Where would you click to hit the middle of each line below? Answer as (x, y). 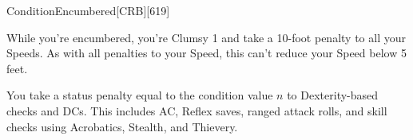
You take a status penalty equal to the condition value (140, 95)
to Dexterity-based (333, 95)
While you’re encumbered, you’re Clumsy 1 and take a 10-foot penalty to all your (206, 37)
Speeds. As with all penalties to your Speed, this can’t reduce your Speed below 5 (206, 53)
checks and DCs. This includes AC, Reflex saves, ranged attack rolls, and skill (197, 110)
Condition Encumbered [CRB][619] (88, 10)
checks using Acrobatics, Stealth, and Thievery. (122, 126)
